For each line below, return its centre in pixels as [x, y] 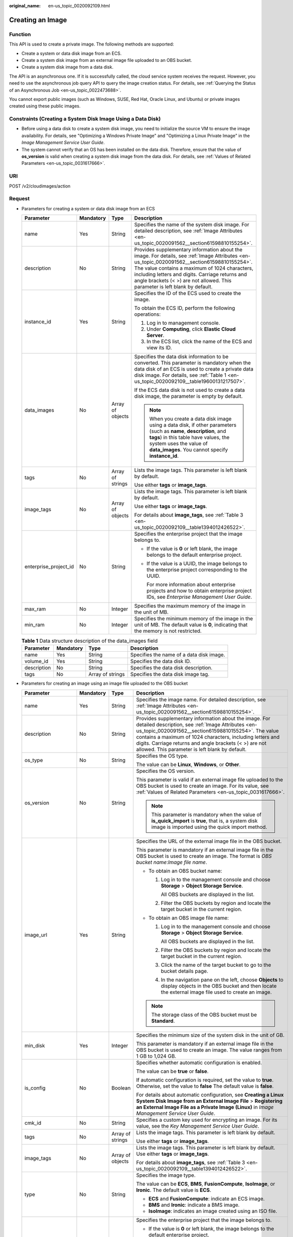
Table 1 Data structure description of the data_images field [90, 641]
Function [20, 34]
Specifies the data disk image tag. [170, 674]
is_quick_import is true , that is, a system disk [205, 820]
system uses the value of [179, 444]
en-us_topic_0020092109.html [79, 6]
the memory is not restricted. [168, 631]
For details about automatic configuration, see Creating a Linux [210, 1094]
